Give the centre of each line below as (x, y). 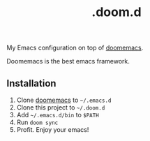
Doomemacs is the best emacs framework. (68, 61)
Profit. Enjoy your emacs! (53, 129)
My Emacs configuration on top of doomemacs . (75, 48)
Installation (31, 83)
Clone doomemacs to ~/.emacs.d (64, 100)
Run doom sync (37, 122)
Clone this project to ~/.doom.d (61, 107)
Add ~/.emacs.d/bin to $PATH (58, 115)
